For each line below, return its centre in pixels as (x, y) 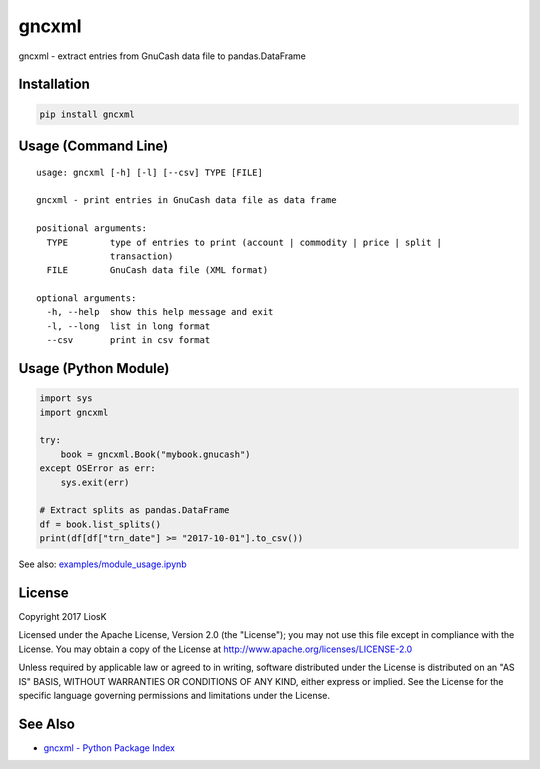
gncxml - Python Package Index (109, 747)
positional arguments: (92, 228)
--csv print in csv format (128, 340)
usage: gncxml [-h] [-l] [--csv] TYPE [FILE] (150, 172)
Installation (54, 84)
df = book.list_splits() (100, 524)
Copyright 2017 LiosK (62, 617)
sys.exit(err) (95, 482)
